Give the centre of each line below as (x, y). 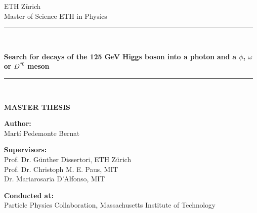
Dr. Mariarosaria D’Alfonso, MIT (55, 179)
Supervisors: (25, 149)
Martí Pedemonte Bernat (42, 133)
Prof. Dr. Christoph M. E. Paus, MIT (61, 169)
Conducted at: (29, 195)
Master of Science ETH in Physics (56, 16)
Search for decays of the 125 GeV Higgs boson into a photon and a (120, 56)
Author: (18, 123)
